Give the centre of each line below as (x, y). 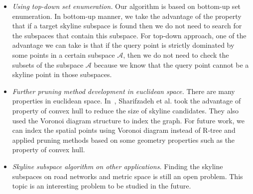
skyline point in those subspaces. (62, 74)
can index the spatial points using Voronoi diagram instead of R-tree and (124, 130)
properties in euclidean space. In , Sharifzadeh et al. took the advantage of (126, 101)
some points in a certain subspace (63, 54)
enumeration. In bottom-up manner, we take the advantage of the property (127, 16)
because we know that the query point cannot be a (171, 64)
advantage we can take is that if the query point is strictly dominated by (123, 45)
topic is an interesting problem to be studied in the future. (102, 186)
